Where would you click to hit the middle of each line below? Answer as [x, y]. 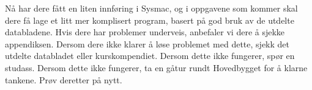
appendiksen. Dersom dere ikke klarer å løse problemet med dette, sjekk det [147, 43]
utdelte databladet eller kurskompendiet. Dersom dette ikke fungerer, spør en [150, 56]
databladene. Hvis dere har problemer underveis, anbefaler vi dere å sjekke [145, 32]
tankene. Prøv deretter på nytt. [64, 79]
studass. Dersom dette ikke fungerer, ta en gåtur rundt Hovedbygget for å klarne [156, 67]
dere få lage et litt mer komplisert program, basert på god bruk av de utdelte [150, 20]
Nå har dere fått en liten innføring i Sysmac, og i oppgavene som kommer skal [151, 8]
